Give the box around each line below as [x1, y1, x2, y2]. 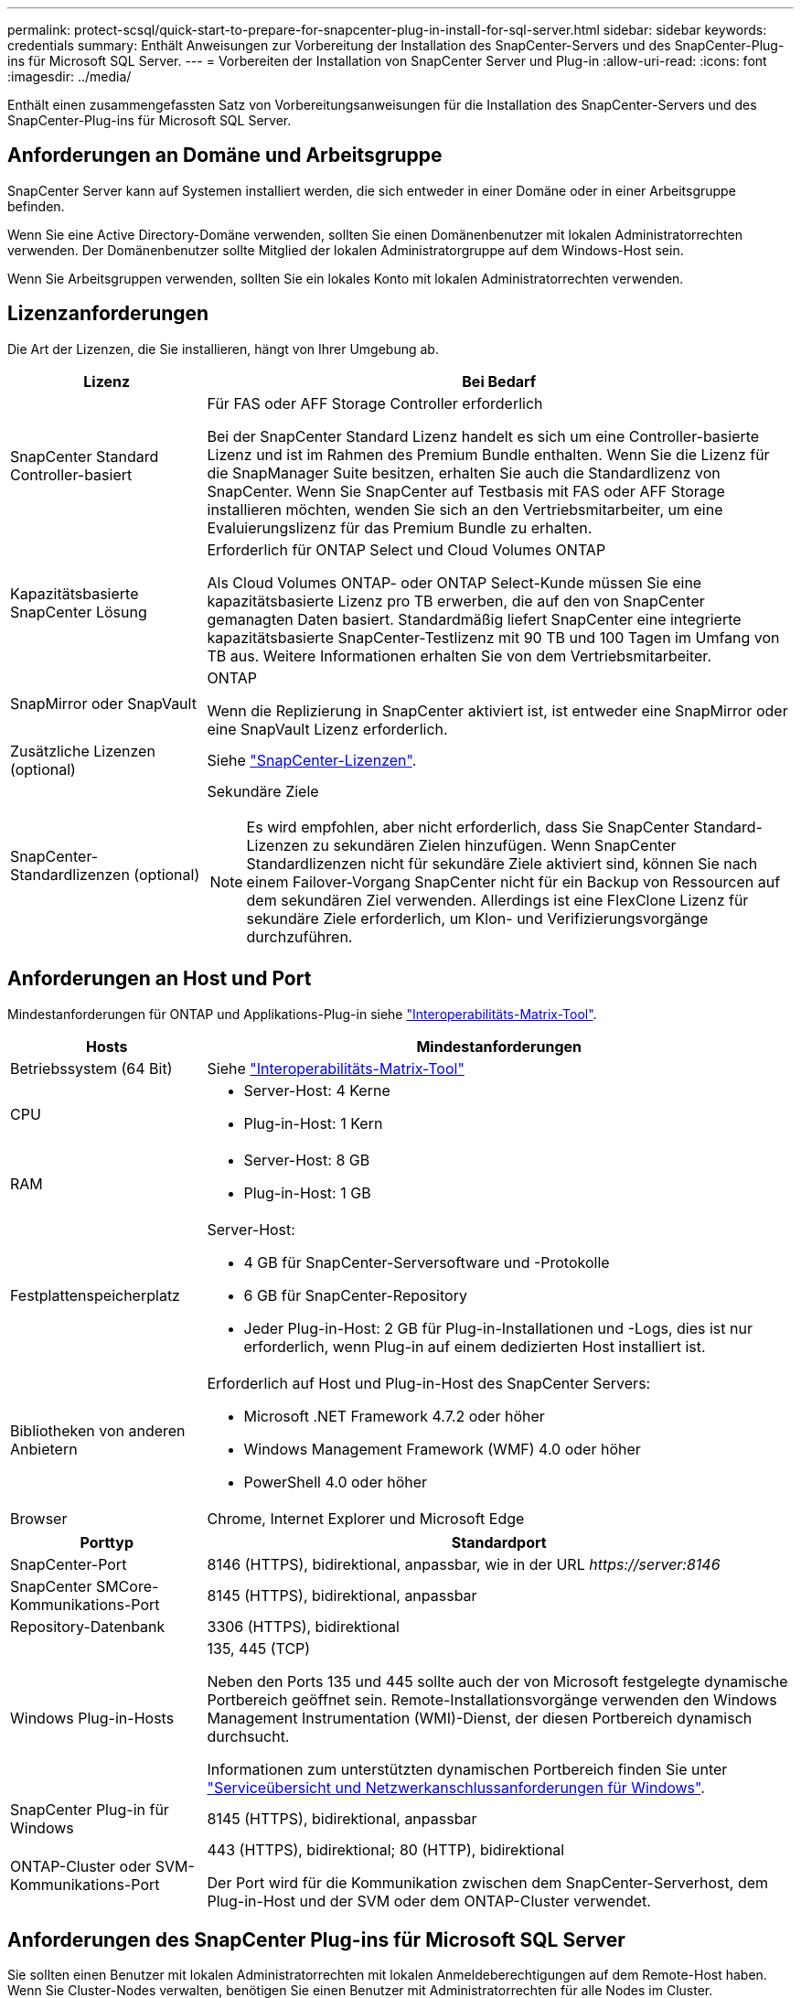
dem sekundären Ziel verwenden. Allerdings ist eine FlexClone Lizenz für [246, 890, 749, 909]
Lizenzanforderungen [7, 302, 209, 326]
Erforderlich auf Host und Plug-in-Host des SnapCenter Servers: [207, 1373, 651, 1392]
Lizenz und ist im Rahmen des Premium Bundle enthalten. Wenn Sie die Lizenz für [207, 445, 770, 464]
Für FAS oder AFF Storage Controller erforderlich [207, 393, 543, 413]
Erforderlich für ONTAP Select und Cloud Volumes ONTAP [207, 540, 606, 559]
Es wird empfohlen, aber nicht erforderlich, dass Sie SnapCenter [246, 817, 689, 836]
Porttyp [80, 1532, 133, 1552]
